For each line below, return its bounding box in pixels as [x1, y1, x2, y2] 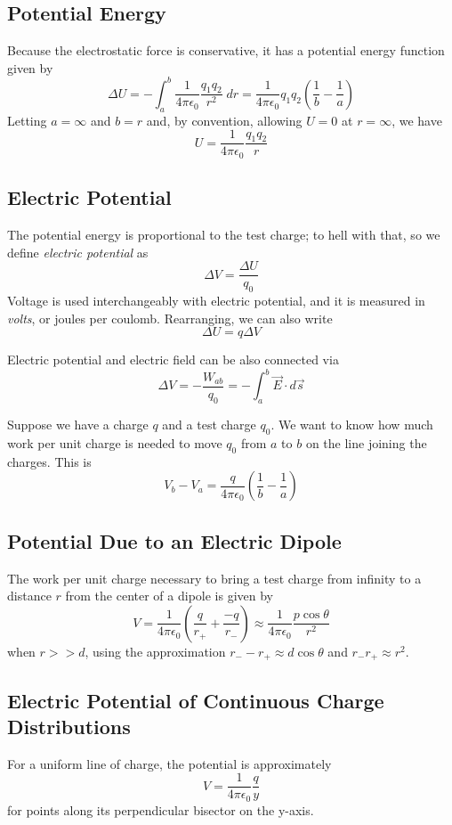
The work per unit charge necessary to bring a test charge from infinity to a [7, 568, 422, 587]
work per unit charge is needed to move [7, 433, 222, 452]
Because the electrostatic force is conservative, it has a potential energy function [7, 41, 445, 60]
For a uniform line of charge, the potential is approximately [7, 754, 332, 772]
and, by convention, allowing [146, 110, 303, 129]
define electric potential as [7, 242, 149, 261]
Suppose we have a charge [7, 415, 149, 434]
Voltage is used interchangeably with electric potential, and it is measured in [7, 291, 425, 310]
